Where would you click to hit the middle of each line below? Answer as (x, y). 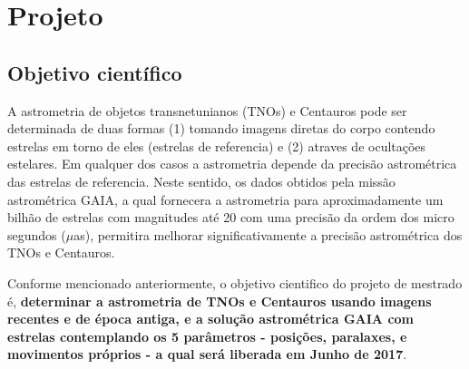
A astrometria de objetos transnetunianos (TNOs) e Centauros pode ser (207, 110)
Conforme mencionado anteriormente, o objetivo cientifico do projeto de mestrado (235, 282)
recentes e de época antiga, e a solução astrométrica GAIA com (211, 319)
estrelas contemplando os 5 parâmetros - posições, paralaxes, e (207, 336)
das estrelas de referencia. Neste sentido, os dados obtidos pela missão (201, 181)
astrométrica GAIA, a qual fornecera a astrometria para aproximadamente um (225, 199)
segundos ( (37, 234)
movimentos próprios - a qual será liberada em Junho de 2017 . (207, 354)
